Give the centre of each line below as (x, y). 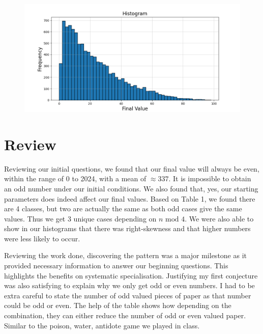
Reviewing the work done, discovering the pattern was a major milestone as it (126, 255)
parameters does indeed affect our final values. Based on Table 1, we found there (130, 198)
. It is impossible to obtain (210, 178)
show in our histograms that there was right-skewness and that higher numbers (127, 228)
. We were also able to (219, 218)
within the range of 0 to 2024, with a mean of (75, 178)
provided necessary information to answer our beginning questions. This (116, 266)
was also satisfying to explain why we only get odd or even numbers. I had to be (129, 285)
